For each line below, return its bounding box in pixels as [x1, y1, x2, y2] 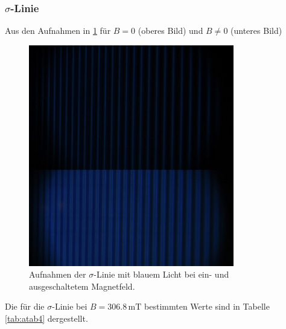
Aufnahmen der [29, 268, 86, 281]
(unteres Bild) [230, 24, 282, 37]
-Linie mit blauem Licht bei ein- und [94, 268, 229, 281]
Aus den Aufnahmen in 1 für [5, 24, 111, 37]
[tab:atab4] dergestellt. [5, 312, 88, 325]
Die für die [5, 300, 45, 313]
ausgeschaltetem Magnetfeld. [29, 279, 135, 292]
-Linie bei [52, 300, 87, 313]
